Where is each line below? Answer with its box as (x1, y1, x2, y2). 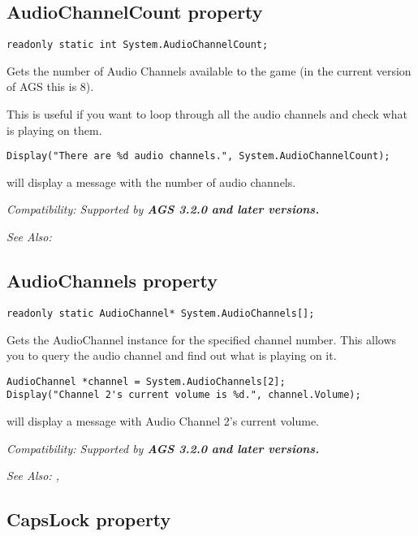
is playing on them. (6, 121, 102, 138)
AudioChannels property (6, 268, 218, 293)
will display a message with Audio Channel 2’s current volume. (6, 413, 319, 430)
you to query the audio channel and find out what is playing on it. (6, 347, 337, 364)
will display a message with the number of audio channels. (6, 173, 296, 190)
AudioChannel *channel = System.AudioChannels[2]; (6, 375, 286, 387)
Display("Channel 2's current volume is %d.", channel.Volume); (6, 389, 361, 401)
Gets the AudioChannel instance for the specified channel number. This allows (6, 331, 397, 348)
